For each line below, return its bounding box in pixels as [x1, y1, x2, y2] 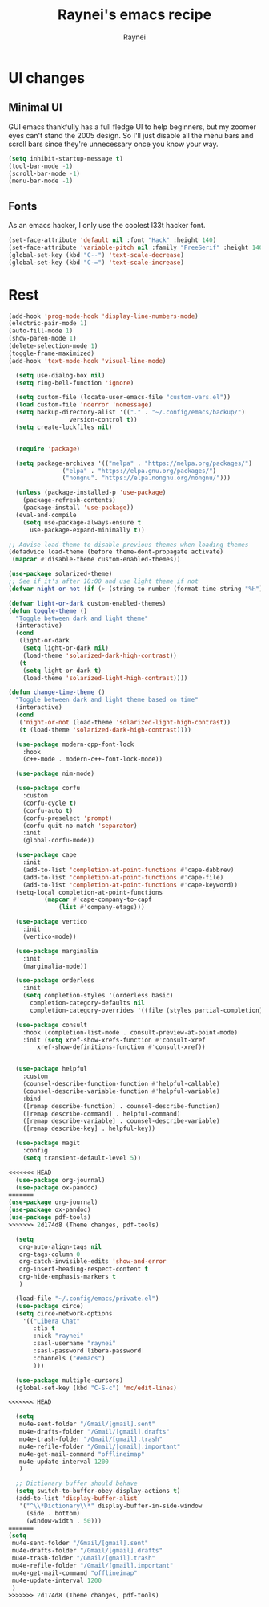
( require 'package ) [15, 444, 81, 453]
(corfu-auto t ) [22, 806, 74, 814]
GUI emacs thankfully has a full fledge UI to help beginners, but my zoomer [8, 122, 256, 132]
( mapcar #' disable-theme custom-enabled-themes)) [11, 556, 181, 564]
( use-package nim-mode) [15, 769, 94, 778]
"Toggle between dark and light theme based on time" [15, 696, 199, 704]
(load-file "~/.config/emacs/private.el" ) [15, 1295, 159, 1303]
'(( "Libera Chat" [22, 1317, 81, 1325]
